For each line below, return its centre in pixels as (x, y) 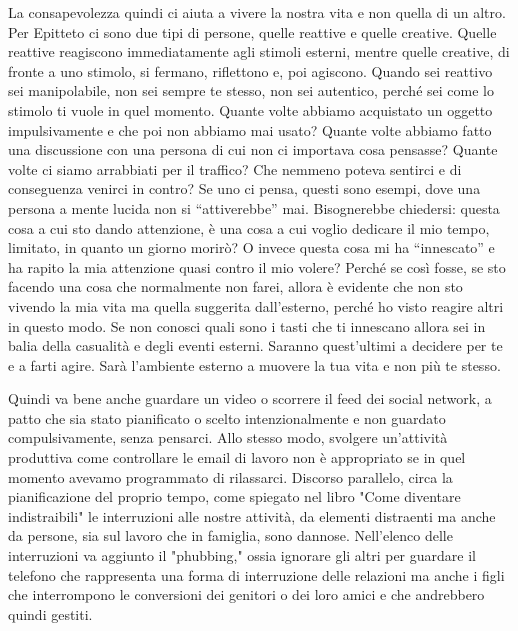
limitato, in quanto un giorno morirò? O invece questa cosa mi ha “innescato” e (251, 247)
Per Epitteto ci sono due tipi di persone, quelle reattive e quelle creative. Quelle (252, 31)
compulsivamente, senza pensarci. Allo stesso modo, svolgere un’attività (228, 437)
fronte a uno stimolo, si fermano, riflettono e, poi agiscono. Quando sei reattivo (250, 70)
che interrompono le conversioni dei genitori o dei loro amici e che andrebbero (246, 594)
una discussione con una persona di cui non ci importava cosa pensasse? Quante (253, 149)
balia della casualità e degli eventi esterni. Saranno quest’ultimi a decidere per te (255, 345)
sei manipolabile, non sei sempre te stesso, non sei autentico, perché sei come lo (251, 90)
